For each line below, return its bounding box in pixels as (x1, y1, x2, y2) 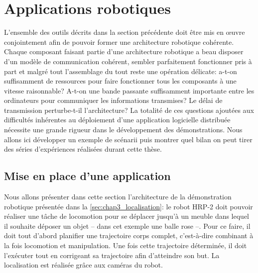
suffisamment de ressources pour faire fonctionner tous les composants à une (4, 76, 237, 86)
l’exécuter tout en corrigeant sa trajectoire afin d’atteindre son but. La (4, 250, 220, 260)
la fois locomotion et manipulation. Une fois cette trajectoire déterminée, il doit (4, 240, 247, 251)
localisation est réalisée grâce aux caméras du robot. (4, 260, 163, 270)
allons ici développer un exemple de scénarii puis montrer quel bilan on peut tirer (4, 134, 253, 144)
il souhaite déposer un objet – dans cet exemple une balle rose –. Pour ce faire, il (4, 220, 251, 231)
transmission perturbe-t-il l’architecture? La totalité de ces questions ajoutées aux (4, 104, 254, 115)
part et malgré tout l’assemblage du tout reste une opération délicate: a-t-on (4, 66, 237, 76)
